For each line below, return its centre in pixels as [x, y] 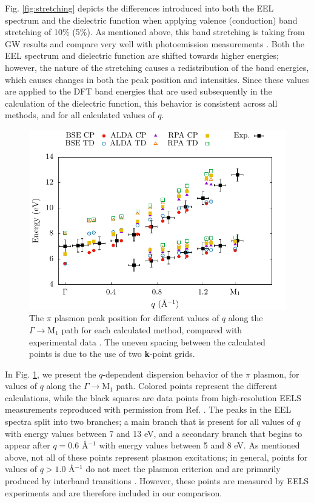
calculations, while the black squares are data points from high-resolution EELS [153, 397]
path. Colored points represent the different [197, 386]
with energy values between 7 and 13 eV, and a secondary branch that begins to [154, 433]
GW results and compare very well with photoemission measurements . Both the [155, 43]
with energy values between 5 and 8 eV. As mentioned [199, 445]
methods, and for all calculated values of [80, 115]
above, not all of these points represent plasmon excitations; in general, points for [156, 457]
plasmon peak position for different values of [137, 318]
